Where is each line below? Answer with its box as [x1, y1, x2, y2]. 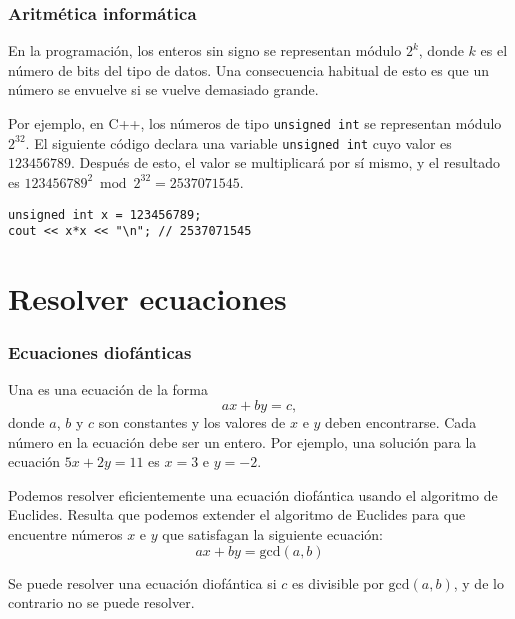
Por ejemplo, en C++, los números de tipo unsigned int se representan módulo [8, 113, 502, 133]
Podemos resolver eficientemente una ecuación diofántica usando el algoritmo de [8, 484, 498, 505]
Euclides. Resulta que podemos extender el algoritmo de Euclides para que [8, 504, 466, 525]
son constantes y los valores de [98, 412, 286, 432]
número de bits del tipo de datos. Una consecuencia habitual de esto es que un [8, 59, 490, 80]
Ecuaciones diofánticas [8, 340, 192, 365]
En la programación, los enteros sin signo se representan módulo [8, 40, 402, 61]
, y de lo [453, 572, 504, 593]
